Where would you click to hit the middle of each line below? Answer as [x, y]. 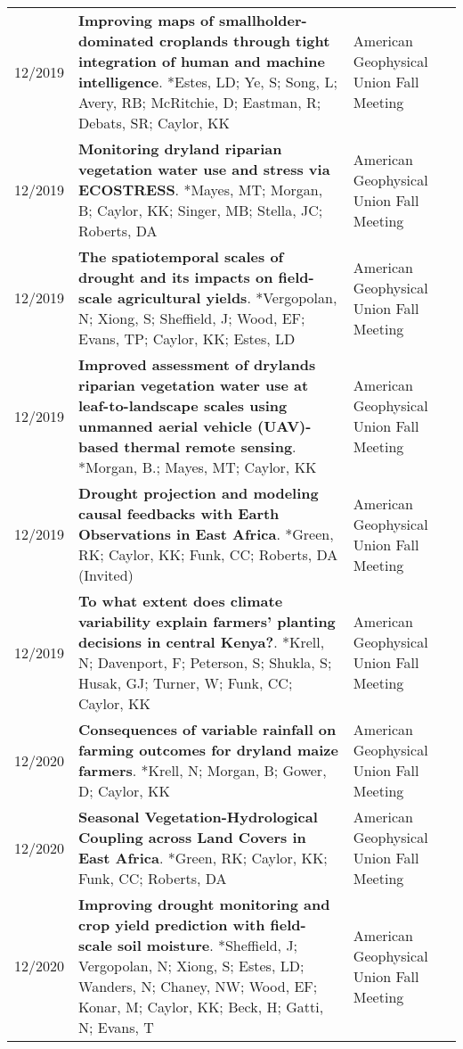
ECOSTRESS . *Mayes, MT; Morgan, [201, 190]
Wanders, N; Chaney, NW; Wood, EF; [198, 986]
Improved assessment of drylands [197, 364]
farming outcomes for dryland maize [208, 750]
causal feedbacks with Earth [179, 513]
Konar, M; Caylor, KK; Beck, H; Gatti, [201, 1007]
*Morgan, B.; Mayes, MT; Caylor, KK [198, 467]
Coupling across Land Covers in [192, 837]
